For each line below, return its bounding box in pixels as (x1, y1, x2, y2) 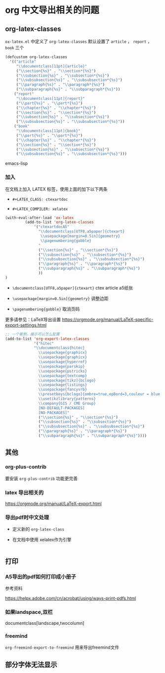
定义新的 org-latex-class (12, 526, 65, 532)
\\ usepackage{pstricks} (38, 369, 87, 374)
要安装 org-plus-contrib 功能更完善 (5, 475, 78, 481)
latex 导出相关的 (5, 489, 44, 496)
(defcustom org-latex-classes (5, 55, 68, 60)
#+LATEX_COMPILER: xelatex (12, 207, 68, 212)
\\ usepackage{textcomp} (38, 373, 87, 378)
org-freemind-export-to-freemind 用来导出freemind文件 (5, 644, 120, 651)
